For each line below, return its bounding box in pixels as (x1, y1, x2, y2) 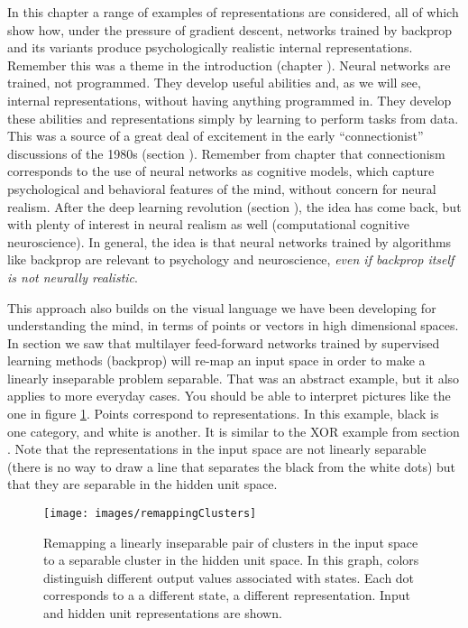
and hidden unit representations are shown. (43, 604, 282, 623)
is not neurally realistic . (7, 267, 138, 286)
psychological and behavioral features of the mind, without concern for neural (7, 179, 436, 198)
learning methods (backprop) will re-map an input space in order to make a (7, 351, 426, 370)
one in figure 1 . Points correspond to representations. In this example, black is (7, 404, 439, 423)
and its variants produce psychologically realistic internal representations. (7, 38, 413, 57)
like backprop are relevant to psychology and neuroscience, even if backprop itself (7, 250, 454, 269)
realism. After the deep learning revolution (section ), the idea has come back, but (7, 197, 462, 216)
